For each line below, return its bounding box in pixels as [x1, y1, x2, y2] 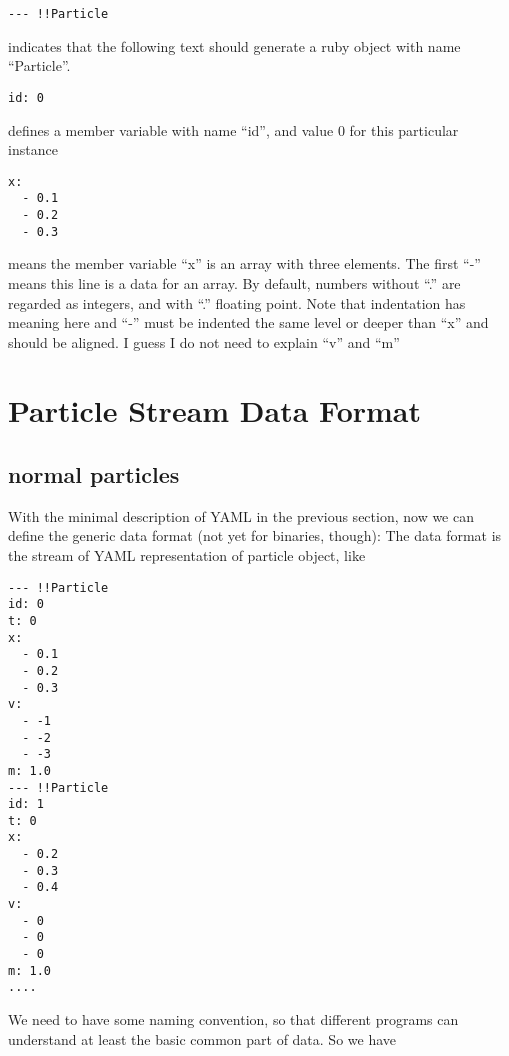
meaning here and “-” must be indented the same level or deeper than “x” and [8, 312, 489, 333]
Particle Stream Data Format [8, 390, 422, 431]
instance [8, 139, 58, 160]
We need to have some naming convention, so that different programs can [8, 1009, 459, 1030]
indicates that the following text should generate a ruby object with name [8, 35, 461, 56]
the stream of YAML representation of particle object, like [8, 545, 366, 566]
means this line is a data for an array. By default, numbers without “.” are [8, 272, 461, 293]
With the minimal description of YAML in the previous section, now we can [8, 505, 475, 526]
